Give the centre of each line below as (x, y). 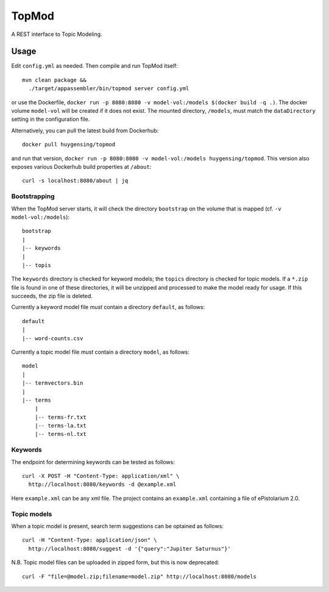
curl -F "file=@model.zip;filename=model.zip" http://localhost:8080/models (140, 576)
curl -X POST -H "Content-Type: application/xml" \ (101, 476)
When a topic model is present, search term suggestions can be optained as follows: (117, 526)
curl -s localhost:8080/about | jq (75, 181)
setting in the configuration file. (51, 119)
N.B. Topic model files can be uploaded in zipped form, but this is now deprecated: (115, 562)
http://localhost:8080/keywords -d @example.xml (102, 484)
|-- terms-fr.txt (60, 417)
